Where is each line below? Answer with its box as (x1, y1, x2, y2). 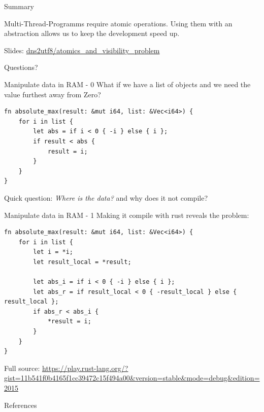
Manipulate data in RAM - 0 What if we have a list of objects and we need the (4, 79, 251, 89)
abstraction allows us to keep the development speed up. (4, 28, 180, 39)
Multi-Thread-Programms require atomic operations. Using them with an (4, 18, 233, 28)
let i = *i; (33, 248, 74, 256)
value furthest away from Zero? (4, 89, 101, 99)
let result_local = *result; (33, 258, 131, 266)
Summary (4, 1, 34, 11)
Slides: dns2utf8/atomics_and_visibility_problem (4, 45, 160, 55)
